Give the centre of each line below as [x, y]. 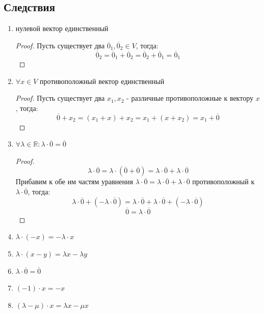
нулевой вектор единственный [62, 28]
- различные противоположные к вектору [190, 98]
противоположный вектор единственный [102, 81]
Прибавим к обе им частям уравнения [74, 181]
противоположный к [223, 181]
